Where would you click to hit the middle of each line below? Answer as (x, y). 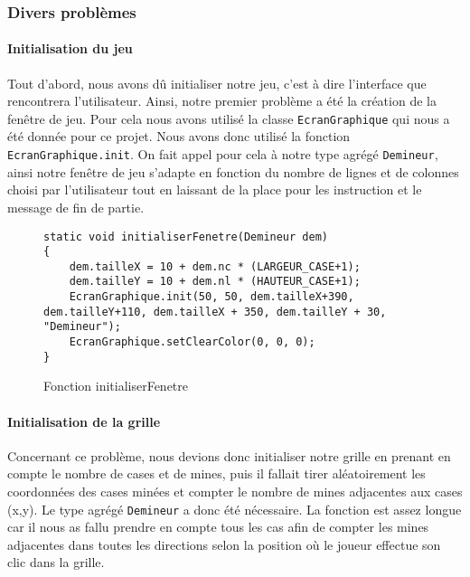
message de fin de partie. (76, 207)
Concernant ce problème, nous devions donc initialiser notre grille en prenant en (229, 455)
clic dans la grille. (56, 562)
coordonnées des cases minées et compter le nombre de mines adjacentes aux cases (235, 491)
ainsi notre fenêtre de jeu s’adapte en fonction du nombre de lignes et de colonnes (233, 171)
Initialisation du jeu (70, 48)
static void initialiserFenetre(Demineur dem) (186, 236)
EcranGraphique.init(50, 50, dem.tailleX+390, (211, 297)
